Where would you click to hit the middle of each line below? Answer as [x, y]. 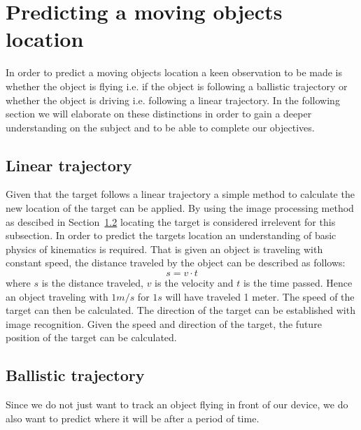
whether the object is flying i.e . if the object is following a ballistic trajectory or [177, 86]
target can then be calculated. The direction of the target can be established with [180, 310]
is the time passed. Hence [298, 283]
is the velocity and [194, 283]
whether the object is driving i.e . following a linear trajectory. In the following [173, 100]
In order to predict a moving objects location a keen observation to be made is [174, 72]
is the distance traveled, [92, 283]
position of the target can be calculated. [91, 337]
